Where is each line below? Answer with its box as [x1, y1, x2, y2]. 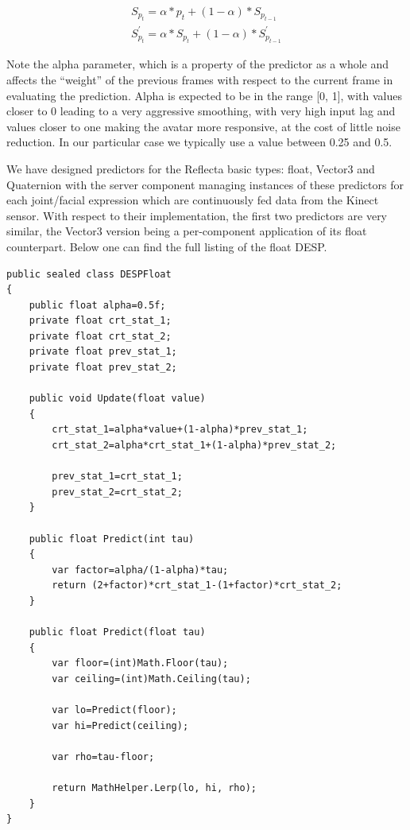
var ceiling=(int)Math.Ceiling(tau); [52, 673, 251, 685]
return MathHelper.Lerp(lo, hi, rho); [52, 782, 257, 794]
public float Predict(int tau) [29, 533, 195, 545]
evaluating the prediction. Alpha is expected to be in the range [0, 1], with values [6, 87, 403, 103]
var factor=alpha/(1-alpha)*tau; [52, 564, 229, 576]
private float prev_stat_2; [29, 362, 177, 374]
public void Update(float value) [29, 393, 206, 405]
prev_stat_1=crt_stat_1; [52, 471, 183, 483]
